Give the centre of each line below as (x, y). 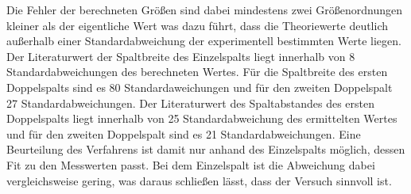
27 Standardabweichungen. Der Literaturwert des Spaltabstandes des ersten (191, 103)
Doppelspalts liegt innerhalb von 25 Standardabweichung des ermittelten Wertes (202, 118)
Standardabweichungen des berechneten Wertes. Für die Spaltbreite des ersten (197, 72)
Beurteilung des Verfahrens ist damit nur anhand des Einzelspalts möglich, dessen (206, 149)
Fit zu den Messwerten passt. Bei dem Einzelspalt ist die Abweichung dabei (191, 164)
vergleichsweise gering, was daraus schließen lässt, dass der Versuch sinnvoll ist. (199, 180)
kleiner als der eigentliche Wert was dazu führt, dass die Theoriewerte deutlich (198, 25)
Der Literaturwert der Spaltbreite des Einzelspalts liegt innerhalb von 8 (181, 56)
